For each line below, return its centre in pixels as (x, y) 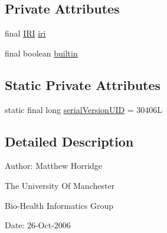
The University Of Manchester (60, 185)
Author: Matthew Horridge (54, 166)
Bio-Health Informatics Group (59, 205)
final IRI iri (25, 33)
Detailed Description (69, 141)
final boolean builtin (41, 53)
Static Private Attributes (83, 84)
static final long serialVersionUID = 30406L (84, 109)
